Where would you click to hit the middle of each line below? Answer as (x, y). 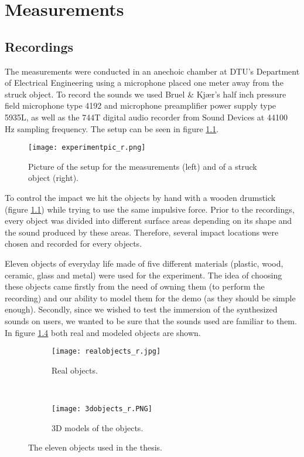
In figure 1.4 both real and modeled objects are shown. (103, 332)
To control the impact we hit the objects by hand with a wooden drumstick (140, 197)
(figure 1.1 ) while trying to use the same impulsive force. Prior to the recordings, (150, 209)
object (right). (54, 178)
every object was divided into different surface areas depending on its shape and (148, 221)
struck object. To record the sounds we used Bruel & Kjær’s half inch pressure (146, 94)
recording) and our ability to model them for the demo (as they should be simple (150, 298)
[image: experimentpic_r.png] (87, 148)
